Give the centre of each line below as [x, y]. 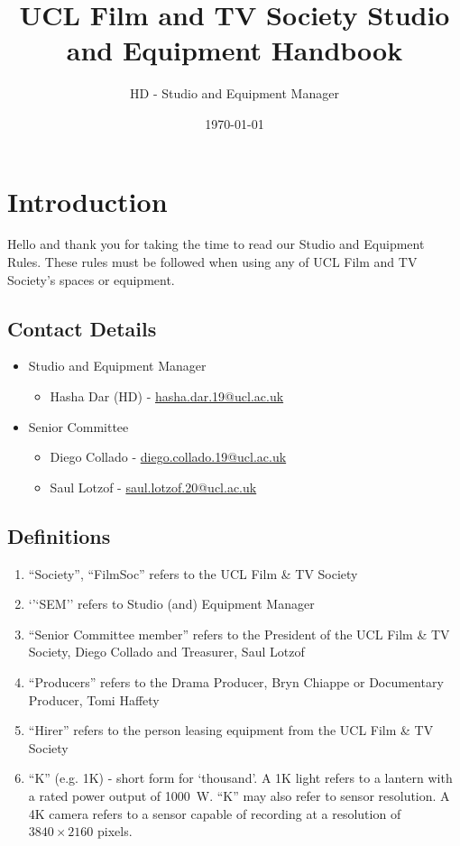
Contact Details [82, 328]
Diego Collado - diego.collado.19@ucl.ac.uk [168, 457]
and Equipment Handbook [235, 50]
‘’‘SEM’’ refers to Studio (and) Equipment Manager [171, 604]
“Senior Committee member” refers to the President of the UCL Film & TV [239, 634]
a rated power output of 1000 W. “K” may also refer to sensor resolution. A [239, 795]
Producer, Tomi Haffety [94, 699]
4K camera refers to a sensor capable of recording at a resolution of [215, 813]
